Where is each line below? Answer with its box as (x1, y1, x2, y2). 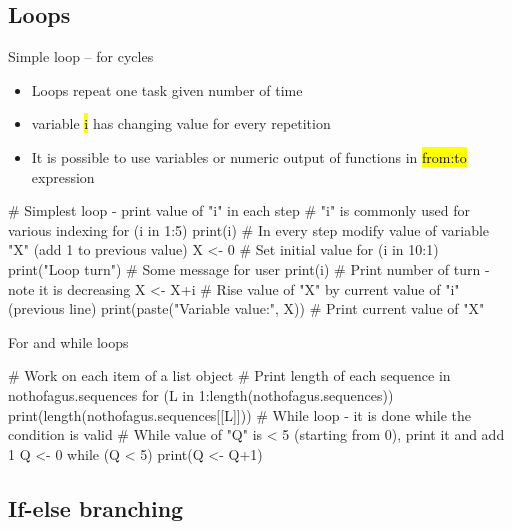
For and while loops (8, 331, 129, 352)
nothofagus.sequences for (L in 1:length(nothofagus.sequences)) (8, 384, 394, 405)
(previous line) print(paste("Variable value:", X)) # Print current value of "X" (8, 298, 485, 319)
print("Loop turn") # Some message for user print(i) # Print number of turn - (8, 258, 490, 279)
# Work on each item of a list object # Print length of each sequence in (8, 365, 451, 386)
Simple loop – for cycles (8, 46, 154, 67)
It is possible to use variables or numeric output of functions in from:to (31, 146, 467, 167)
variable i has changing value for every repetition (31, 113, 331, 134)
